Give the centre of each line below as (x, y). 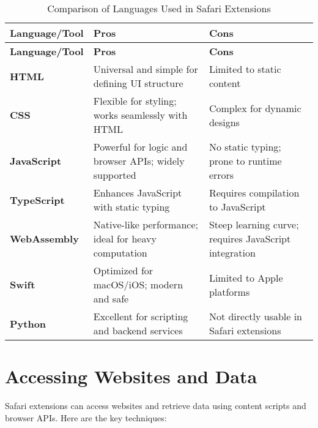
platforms (229, 291)
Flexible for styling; (135, 101)
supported (115, 175)
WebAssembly (44, 238)
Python (28, 323)
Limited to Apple (246, 277)
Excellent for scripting (141, 316)
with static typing (131, 207)
